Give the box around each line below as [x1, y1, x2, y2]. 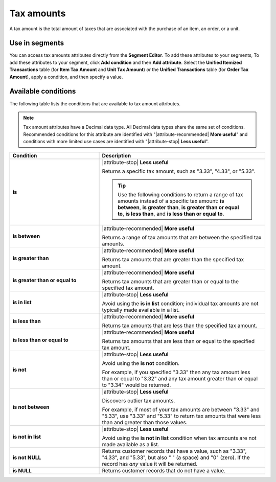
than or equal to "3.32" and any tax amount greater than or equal [102, 375, 258, 382]
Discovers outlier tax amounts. [102, 397, 175, 404]
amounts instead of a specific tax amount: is [118, 197, 224, 204]
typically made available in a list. [102, 307, 180, 314]
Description [102, 152, 131, 159]
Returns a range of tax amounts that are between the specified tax [102, 234, 262, 241]
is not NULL [12, 454, 41, 461]
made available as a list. [102, 441, 159, 448]
